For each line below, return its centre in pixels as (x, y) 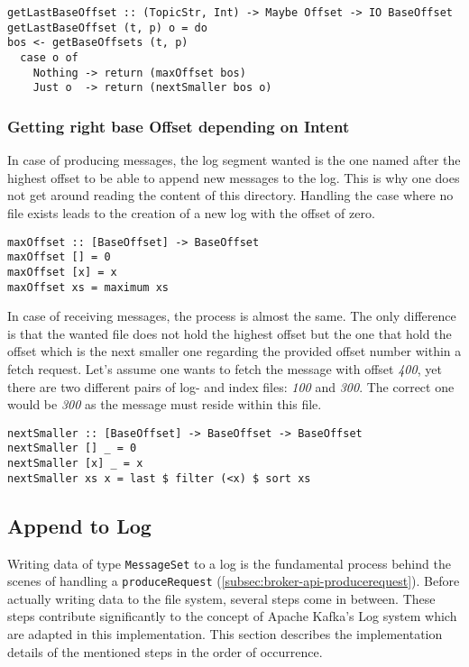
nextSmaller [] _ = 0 (72, 448)
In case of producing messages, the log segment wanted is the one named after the (234, 160)
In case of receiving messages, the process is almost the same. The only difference (232, 316)
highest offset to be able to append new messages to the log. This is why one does (234, 177)
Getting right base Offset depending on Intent (179, 126)
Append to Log (79, 525)
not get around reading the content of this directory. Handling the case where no (230, 195)
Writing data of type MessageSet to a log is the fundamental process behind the (229, 563)
